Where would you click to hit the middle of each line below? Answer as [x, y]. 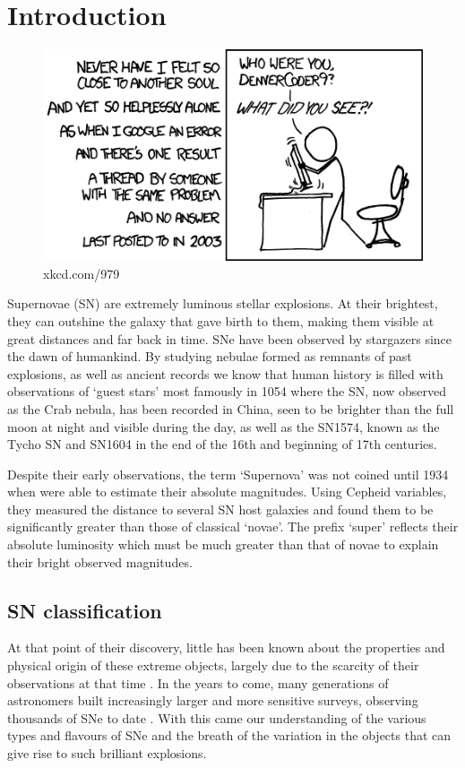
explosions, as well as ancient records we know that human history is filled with [225, 373]
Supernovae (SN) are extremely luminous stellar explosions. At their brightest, [223, 303]
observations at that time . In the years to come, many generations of [198, 682]
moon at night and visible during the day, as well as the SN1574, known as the [224, 426]
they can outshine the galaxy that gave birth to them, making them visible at [221, 320]
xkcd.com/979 [82, 273]
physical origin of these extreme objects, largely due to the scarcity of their [213, 665]
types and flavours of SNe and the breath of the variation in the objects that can [229, 735]
